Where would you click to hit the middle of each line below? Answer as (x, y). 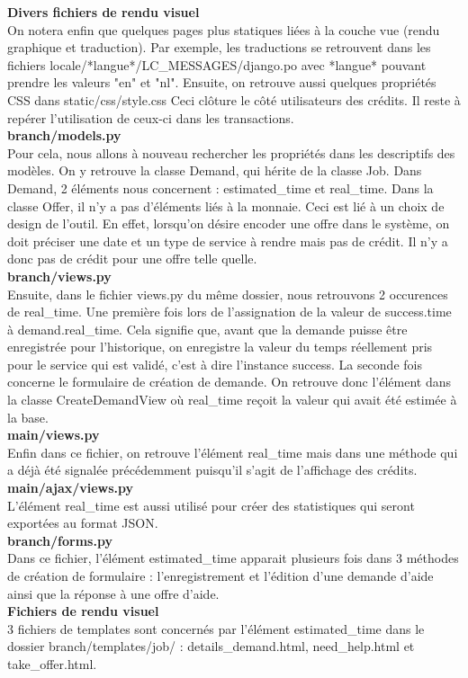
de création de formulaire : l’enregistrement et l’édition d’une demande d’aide (220, 575)
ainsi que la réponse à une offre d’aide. (113, 593)
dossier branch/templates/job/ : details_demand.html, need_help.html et (211, 646)
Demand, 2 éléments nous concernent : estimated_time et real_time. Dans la (220, 187)
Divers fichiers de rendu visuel (103, 12)
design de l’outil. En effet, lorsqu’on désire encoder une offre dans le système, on (229, 223)
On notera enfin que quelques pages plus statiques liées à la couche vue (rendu (224, 29)
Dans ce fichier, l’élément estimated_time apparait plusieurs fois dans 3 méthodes (233, 558)
